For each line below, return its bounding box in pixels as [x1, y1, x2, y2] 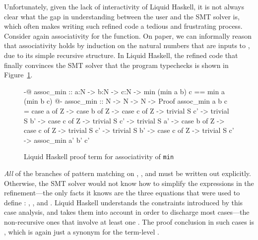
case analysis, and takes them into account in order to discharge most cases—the [4, 207, 250, 217]
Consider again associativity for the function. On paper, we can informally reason [4, 30, 252, 41]
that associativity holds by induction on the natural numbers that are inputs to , [4, 40, 250, 51]
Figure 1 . [4, 69, 33, 80]
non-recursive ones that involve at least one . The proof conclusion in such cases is [4, 216, 254, 227]
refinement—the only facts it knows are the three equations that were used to [4, 187, 240, 198]
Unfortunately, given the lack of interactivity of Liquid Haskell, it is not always [4, 1, 244, 11]
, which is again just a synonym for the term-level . [4, 226, 159, 237]
